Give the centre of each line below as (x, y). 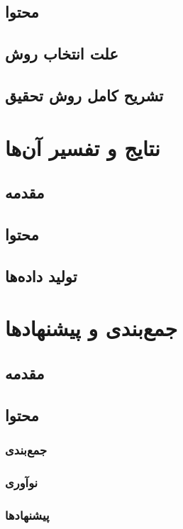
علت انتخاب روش (62, 54)
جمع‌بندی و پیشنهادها (91, 328)
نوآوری (22, 482)
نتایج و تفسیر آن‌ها (83, 147)
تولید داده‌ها (41, 275)
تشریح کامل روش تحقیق (84, 95)
